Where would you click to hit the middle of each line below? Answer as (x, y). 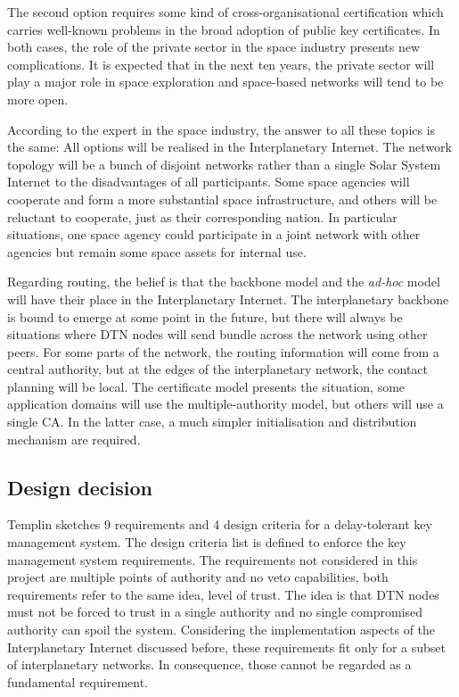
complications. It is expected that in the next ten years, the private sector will (221, 64)
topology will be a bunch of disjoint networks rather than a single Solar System (224, 164)
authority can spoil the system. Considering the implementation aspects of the (221, 630)
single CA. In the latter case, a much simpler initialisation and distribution (212, 422)
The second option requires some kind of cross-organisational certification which (225, 12)
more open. (38, 99)
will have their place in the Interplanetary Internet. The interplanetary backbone (228, 299)
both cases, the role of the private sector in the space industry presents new (214, 47)
